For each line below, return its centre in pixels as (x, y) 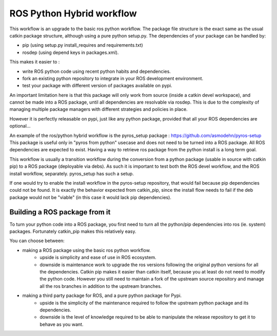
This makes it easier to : (35, 62)
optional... (20, 126)
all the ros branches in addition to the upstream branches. (101, 286)
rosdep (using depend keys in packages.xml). (71, 52)
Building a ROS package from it (60, 212)
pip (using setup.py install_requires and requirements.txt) (83, 45)
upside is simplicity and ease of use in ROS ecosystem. (98, 258)
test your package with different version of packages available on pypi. (97, 86)
